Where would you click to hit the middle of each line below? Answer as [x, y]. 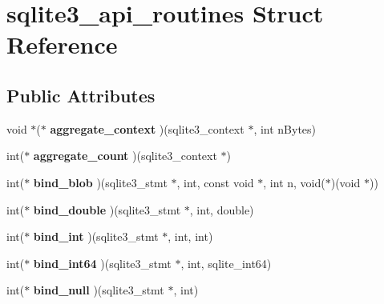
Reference [62, 44]
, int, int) [190, 236]
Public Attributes [81, 95]
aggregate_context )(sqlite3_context [147, 128]
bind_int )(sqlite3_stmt [96, 236]
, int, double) [222, 209]
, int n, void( [294, 182]
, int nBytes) [285, 128]
